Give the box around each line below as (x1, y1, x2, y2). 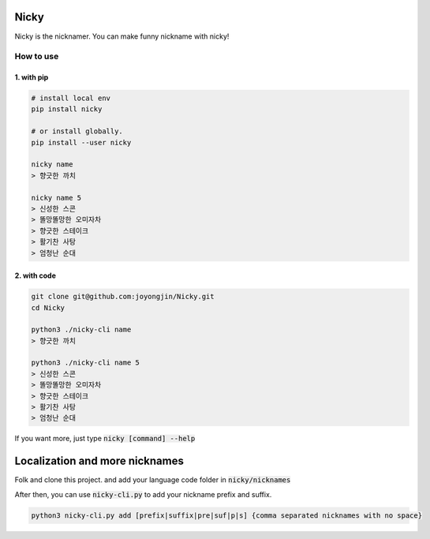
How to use (14, 51, 59, 62)
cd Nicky (31, 303, 65, 312)
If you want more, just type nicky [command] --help (14, 434, 196, 444)
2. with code (14, 271, 57, 280)
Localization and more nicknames (14, 455, 185, 468)
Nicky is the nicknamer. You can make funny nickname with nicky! (14, 32, 230, 41)
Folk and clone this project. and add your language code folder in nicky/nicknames (14, 475, 291, 485)
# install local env (31, 94, 110, 103)
